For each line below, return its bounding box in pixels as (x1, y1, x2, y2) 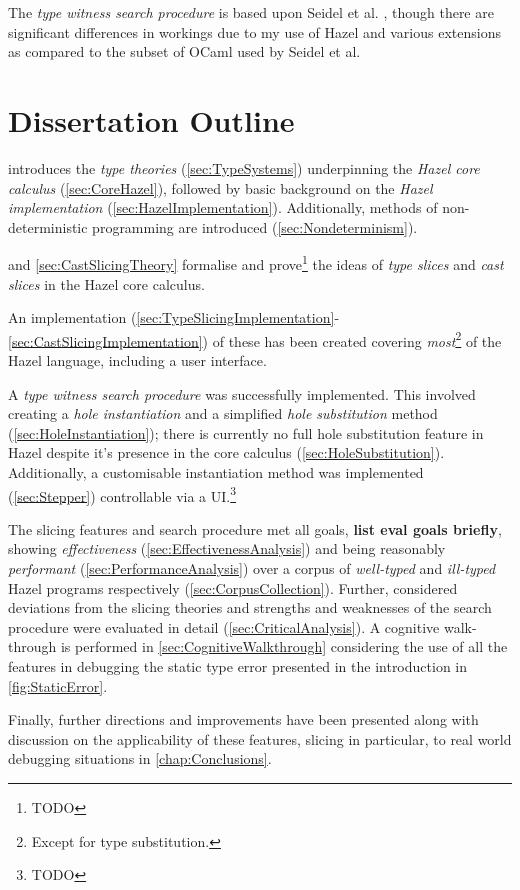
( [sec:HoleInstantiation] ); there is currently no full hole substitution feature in (8, 422, 484, 443)
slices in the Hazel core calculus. (8, 273, 205, 294)
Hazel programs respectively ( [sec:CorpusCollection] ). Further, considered (8, 577, 458, 598)
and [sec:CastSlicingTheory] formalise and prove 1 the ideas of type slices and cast (8, 251, 504, 274)
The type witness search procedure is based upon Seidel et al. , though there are (8, 2, 494, 22)
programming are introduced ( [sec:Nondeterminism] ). (92, 216, 418, 237)
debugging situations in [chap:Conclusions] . (8, 748, 272, 769)
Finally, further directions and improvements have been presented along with (8, 709, 479, 730)
